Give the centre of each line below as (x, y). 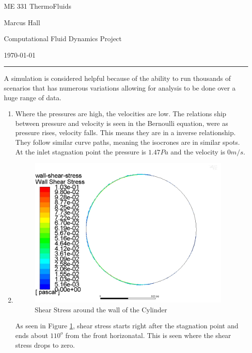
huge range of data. (33, 97)
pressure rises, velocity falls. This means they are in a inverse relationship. (126, 132)
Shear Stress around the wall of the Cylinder (101, 309)
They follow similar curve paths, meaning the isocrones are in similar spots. (127, 142)
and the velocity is (198, 151)
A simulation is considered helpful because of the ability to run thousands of (118, 78)
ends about (32, 335)
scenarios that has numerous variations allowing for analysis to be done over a (120, 87)
